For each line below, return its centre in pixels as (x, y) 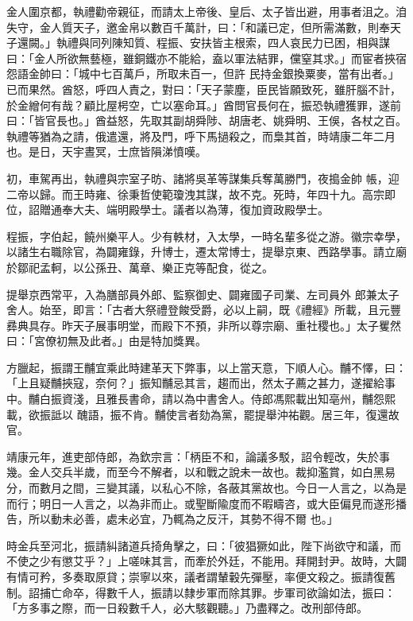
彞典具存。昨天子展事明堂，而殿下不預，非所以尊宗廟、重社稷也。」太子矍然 (204, 325)
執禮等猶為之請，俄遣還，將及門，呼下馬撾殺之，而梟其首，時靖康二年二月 (201, 136)
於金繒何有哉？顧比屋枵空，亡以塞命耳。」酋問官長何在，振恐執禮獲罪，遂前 (204, 105)
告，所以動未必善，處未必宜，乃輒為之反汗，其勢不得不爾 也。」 (172, 519)
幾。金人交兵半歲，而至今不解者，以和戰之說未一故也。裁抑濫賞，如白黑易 (201, 472)
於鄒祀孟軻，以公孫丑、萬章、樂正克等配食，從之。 (140, 267)
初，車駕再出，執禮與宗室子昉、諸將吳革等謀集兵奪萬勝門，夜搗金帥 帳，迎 (203, 178)
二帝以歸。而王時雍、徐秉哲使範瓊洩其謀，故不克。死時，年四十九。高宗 (195, 194)
